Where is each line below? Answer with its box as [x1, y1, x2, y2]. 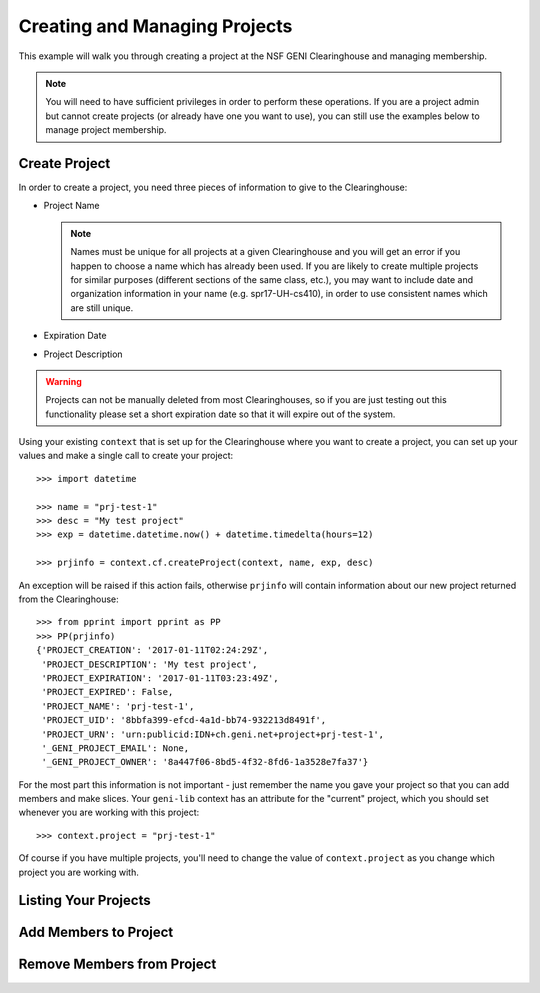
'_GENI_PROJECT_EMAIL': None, [41, 742, 190, 754]
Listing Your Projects [18, 892, 151, 909]
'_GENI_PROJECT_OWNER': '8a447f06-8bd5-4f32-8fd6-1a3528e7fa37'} [41, 756, 369, 768]
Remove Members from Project [18, 956, 217, 973]
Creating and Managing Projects [18, 15, 293, 37]
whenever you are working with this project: [18, 806, 200, 819]
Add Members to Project [18, 924, 174, 941]
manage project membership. [45, 124, 167, 136]
